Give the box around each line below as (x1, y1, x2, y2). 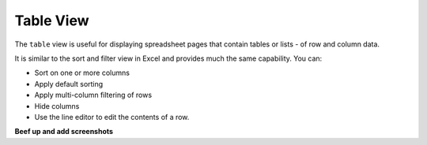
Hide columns (34, 101, 80, 110)
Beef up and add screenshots (14, 127, 114, 136)
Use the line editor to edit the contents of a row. (34, 112, 190, 121)
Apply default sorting (34, 79, 104, 88)
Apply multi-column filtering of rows (34, 91, 153, 100)
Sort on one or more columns (34, 68, 130, 78)
